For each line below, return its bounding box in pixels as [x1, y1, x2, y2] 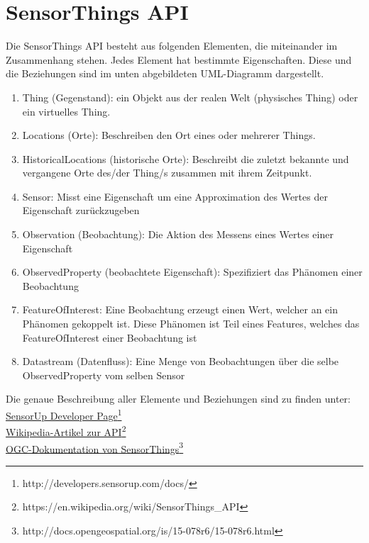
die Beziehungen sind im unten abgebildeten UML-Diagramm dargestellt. [6, 66, 324, 81]
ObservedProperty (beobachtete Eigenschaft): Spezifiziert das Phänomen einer [22, 264, 363, 279]
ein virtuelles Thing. [22, 103, 111, 118]
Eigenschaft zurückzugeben [22, 203, 140, 218]
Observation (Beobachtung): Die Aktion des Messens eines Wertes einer [22, 227, 334, 242]
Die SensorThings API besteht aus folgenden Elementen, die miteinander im [6, 38, 338, 53]
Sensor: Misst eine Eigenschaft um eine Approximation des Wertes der [22, 189, 328, 203]
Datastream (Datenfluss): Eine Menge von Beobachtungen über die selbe [22, 354, 339, 369]
